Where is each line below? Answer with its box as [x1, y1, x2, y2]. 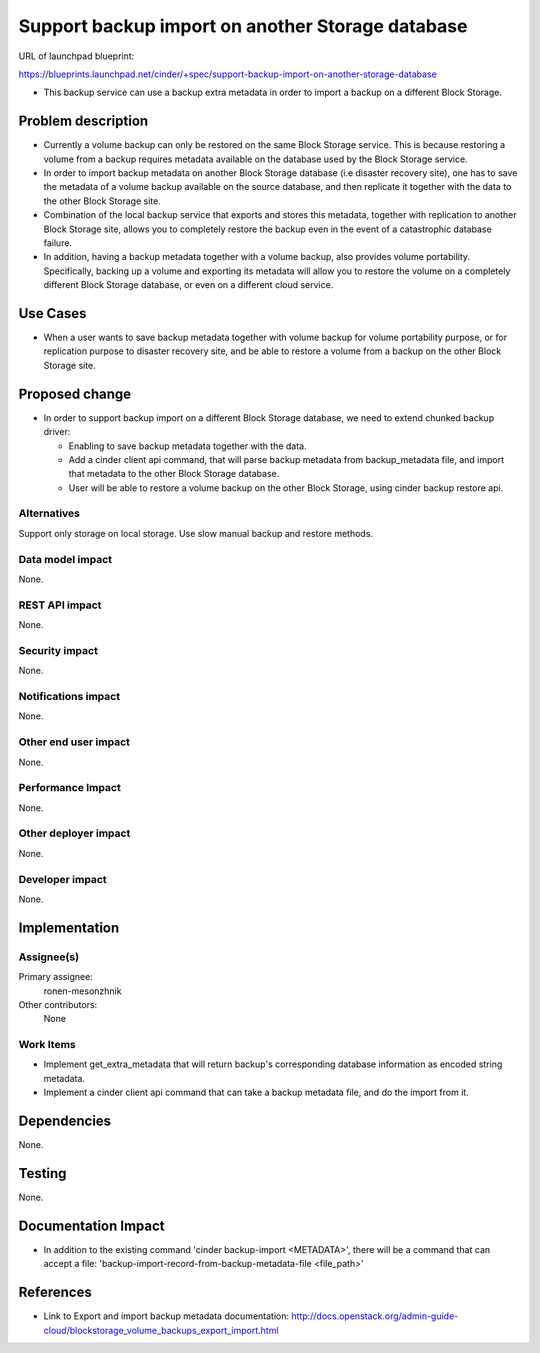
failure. [43, 236, 73, 249]
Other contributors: [18, 998, 98, 1010]
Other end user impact [18, 735, 130, 749]
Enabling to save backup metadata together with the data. [68, 440, 307, 452]
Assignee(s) [18, 950, 80, 964]
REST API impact [18, 598, 102, 612]
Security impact [18, 643, 99, 657]
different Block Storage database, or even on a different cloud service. [43, 279, 334, 291]
